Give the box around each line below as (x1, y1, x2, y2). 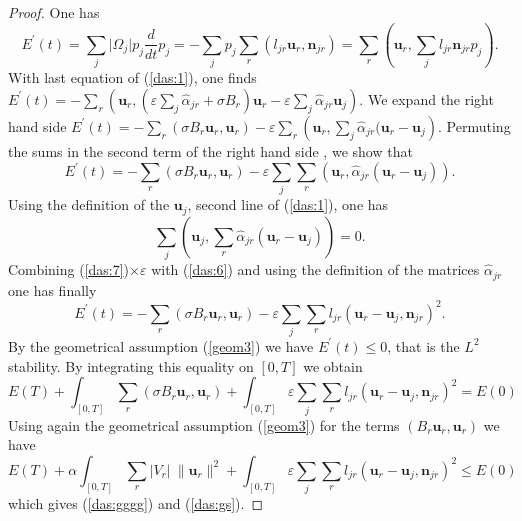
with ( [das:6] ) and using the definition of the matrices (151, 259, 480, 280)
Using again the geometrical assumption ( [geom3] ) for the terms (8, 414, 400, 435)
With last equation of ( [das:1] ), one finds (8, 67, 257, 88)
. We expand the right (359, 88, 494, 109)
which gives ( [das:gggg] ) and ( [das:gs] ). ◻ (8, 493, 264, 514)
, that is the (387, 335, 460, 356)
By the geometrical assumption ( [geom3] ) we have (8, 335, 314, 356)
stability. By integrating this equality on (8, 355, 254, 376)
